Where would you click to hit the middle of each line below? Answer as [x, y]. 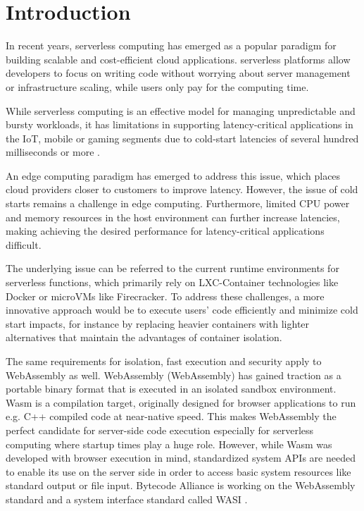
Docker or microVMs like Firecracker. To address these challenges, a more [165, 296]
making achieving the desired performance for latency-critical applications [165, 231]
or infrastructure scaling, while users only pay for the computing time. [157, 86]
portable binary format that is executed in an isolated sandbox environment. [171, 389]
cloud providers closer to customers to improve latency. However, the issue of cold [182, 189]
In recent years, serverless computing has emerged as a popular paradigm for [171, 45]
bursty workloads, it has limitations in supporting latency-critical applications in [180, 124]
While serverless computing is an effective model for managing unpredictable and [181, 110]
